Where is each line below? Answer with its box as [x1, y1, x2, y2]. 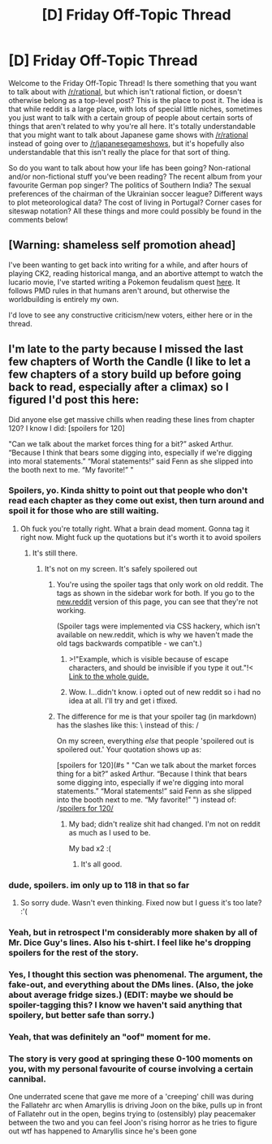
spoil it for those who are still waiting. [8, 505, 160, 516]
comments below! [8, 214, 68, 224]
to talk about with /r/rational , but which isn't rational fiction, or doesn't [8, 87, 242, 97]
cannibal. [8, 1073, 46, 1085]
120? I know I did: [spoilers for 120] [8, 423, 126, 433]
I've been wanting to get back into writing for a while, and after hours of [8, 260, 248, 270]
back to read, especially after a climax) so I [8, 380, 229, 395]
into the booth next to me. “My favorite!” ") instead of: [56, 794, 237, 805]
